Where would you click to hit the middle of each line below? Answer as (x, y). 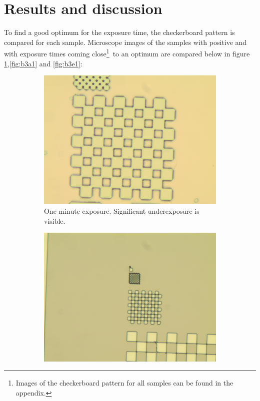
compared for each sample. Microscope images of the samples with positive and (125, 42)
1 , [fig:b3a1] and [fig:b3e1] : (43, 63)
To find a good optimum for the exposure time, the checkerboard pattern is (119, 32)
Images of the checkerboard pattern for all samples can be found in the (124, 383)
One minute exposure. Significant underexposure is (122, 211)
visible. (55, 220)
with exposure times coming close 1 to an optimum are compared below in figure (127, 53)
